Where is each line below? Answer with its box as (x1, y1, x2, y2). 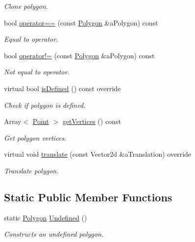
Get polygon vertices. (4, 132, 67, 143)
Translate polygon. (4, 165, 59, 175)
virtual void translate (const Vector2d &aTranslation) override (4, 149, 192, 159)
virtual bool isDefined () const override (4, 83, 121, 93)
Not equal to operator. (4, 67, 70, 77)
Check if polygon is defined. (4, 99, 86, 110)
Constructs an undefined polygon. (4, 229, 104, 239)
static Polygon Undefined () (4, 212, 87, 222)
